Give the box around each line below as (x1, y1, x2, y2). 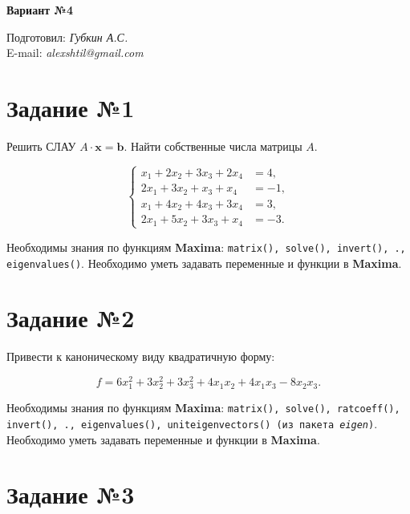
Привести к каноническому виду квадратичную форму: (6, 348, 275, 365)
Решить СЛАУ (6, 137, 76, 154)
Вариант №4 (6, 2, 73, 18)
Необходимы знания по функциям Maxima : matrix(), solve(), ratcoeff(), (6, 399, 400, 416)
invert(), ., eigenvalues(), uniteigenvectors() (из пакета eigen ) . (6, 415, 378, 431)
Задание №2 (6, 302, 135, 334)
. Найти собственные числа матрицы (124, 137, 302, 154)
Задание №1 (6, 91, 135, 123)
